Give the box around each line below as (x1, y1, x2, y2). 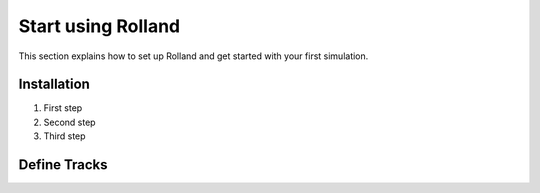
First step (43, 102, 83, 114)
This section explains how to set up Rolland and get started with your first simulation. (18, 50, 369, 62)
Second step (43, 116, 96, 128)
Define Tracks (18, 156, 109, 174)
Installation (18, 76, 90, 93)
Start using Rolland (18, 15, 181, 37)
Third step (43, 130, 86, 142)
